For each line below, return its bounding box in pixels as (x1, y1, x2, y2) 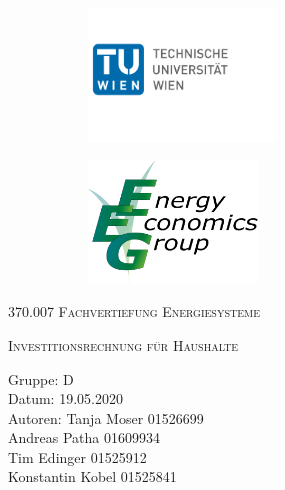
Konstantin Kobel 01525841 (8, 466, 177, 487)
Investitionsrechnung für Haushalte (8, 334, 239, 355)
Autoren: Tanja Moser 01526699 (8, 407, 204, 428)
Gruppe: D (8, 368, 74, 389)
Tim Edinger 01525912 (8, 446, 147, 467)
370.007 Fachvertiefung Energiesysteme (8, 301, 260, 322)
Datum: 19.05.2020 (8, 388, 123, 409)
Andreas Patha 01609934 (8, 427, 160, 448)
